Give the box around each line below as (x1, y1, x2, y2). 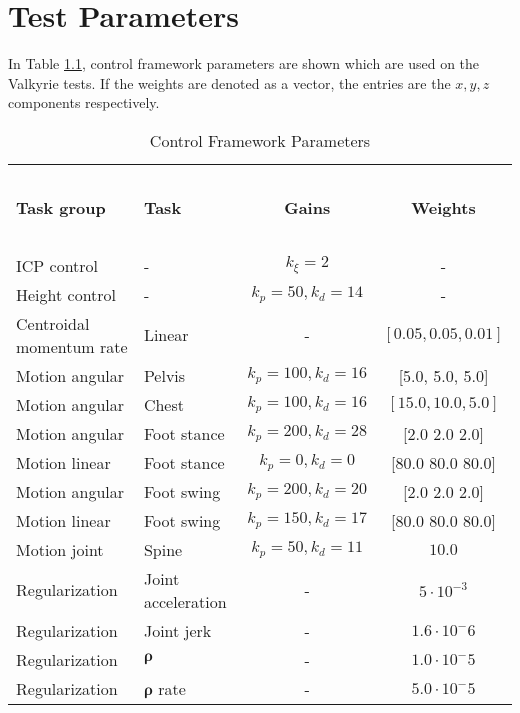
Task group (16, 195, 106, 219)
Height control (16, 282, 117, 306)
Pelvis (143, 363, 186, 387)
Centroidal (16, 311, 90, 335)
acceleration (143, 589, 227, 613)
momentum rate (16, 334, 128, 358)
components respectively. (8, 92, 160, 113)
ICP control (16, 253, 99, 277)
